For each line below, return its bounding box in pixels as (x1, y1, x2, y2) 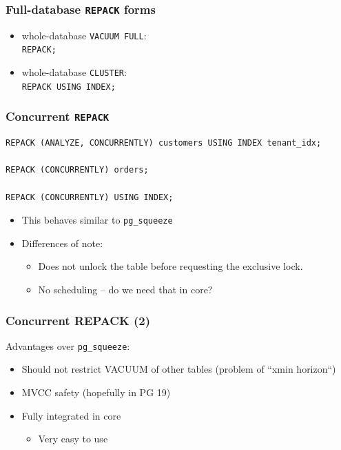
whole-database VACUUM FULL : (21, 28, 147, 42)
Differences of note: (21, 235, 103, 250)
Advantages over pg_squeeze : (6, 338, 130, 353)
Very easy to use (38, 431, 108, 446)
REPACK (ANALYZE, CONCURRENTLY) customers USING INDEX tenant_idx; (6, 138, 322, 148)
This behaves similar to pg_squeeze (21, 213, 173, 227)
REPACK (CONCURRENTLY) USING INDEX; (6, 192, 174, 202)
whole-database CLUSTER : (21, 65, 127, 79)
